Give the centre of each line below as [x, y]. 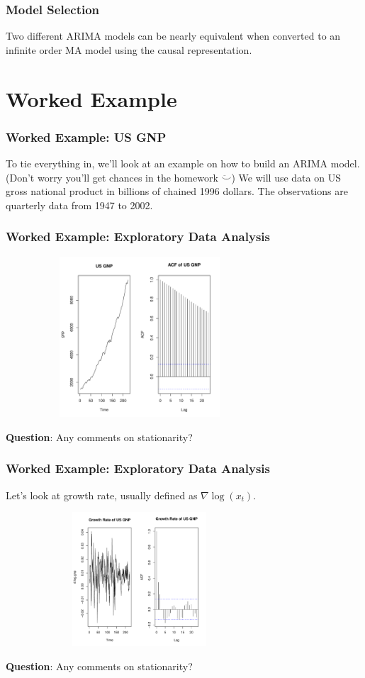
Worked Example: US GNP [86, 137]
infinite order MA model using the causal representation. [129, 49]
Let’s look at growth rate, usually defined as [102, 495]
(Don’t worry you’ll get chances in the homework [112, 177]
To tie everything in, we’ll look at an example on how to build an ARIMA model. [183, 163]
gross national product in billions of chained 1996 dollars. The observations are [177, 191]
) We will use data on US [286, 177]
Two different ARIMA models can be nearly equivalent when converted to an [173, 36]
